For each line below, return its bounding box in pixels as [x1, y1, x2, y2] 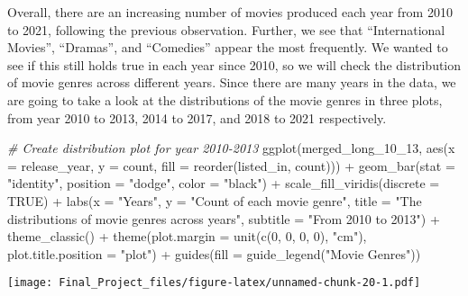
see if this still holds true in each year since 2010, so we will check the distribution [7, 55, 462, 74]
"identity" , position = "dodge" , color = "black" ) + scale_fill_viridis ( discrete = [7, 174, 440, 193]
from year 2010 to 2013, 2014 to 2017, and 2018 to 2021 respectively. [7, 108, 387, 127]
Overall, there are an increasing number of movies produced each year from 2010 [7, 3, 453, 21]
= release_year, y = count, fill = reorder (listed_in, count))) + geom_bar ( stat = [7, 156, 455, 175]
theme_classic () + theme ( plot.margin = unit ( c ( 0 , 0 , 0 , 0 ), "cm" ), [7, 227, 367, 246]
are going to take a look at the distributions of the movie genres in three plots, [7, 90, 443, 109]
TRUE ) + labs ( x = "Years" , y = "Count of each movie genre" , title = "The [7, 191, 422, 210]
